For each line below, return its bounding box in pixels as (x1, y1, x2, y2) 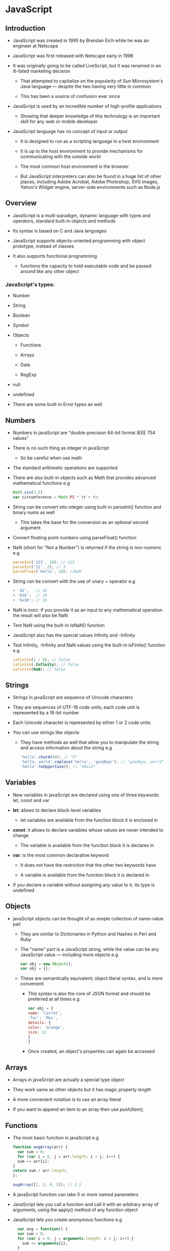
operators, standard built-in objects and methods (12, 218, 116, 224)
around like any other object (20, 268, 79, 274)
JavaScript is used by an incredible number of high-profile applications (12, 103, 162, 109)
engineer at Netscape (12, 43, 59, 49)
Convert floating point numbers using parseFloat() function (12, 534, 136, 540)
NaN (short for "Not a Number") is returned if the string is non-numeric (12, 544, 162, 551)
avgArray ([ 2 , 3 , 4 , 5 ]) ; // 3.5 (12, 1182, 81, 1187)
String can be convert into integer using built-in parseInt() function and (12, 504, 161, 510)
